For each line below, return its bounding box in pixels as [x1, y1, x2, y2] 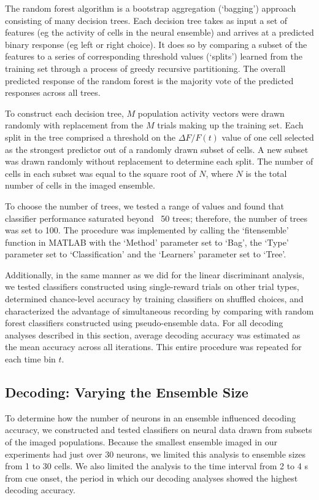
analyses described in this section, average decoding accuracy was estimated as [5, 328, 301, 341]
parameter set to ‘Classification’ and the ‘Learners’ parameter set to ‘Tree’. [5, 248, 286, 260]
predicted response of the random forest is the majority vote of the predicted [5, 74, 294, 87]
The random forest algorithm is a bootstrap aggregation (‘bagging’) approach [5, 2, 296, 14]
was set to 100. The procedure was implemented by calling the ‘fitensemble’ [5, 224, 289, 236]
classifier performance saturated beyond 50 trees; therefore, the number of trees [5, 211, 308, 224]
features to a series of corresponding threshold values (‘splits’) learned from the [5, 50, 303, 63]
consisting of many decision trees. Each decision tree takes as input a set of [5, 14, 288, 26]
